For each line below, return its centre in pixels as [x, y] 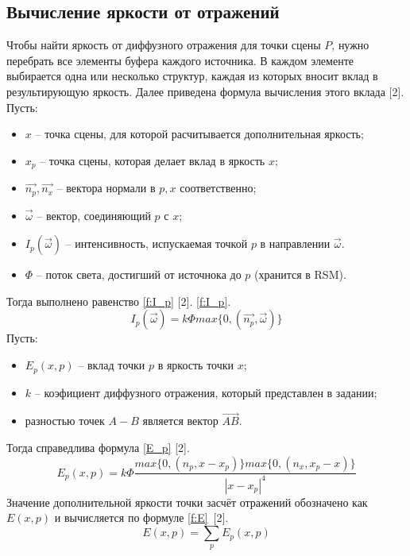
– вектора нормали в [106, 188]
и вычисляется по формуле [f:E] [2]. [141, 517]
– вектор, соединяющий [94, 215]
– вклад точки [112, 365]
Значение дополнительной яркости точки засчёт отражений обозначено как [187, 502]
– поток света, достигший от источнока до [139, 274]
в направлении [295, 243]
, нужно [350, 45]
